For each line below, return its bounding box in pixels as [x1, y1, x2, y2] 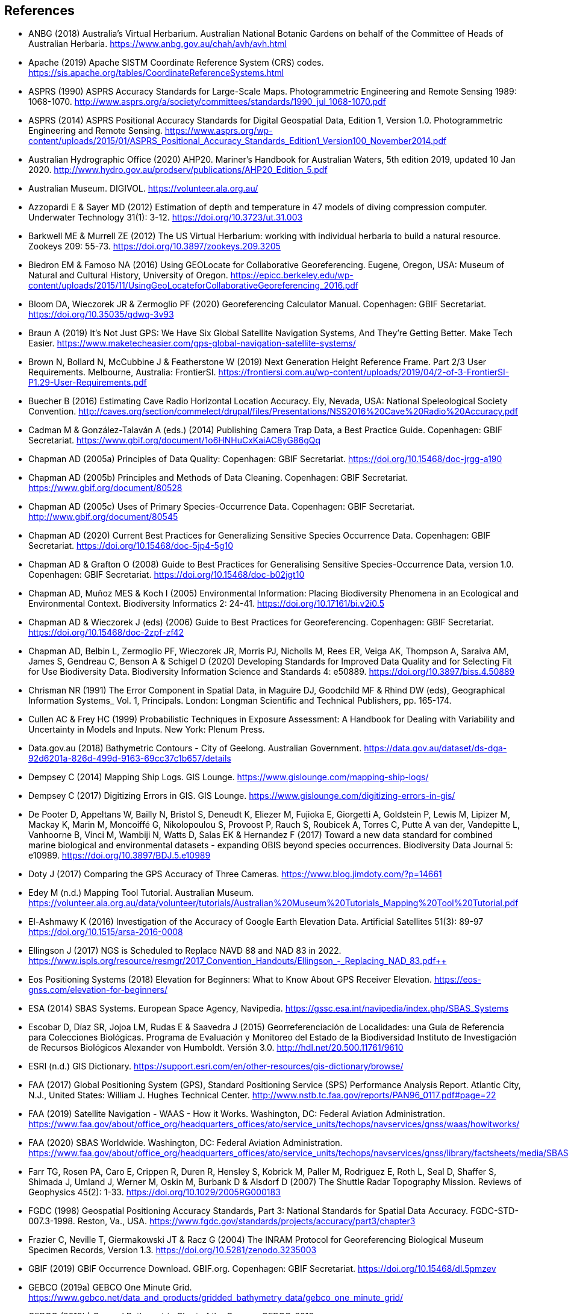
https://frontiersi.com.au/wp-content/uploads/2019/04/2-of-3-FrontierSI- [218, 367, 510, 378]
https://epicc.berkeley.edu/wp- [230, 270, 354, 281]
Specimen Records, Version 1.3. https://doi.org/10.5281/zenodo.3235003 [28, 1245, 317, 1256]
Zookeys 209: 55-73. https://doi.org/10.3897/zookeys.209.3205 [28, 241, 281, 252]
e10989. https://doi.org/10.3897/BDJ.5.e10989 [28, 850, 211, 861]
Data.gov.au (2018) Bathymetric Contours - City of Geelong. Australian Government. [28, 743, 362, 754]
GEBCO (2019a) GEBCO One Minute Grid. [28, 1282, 192, 1293]
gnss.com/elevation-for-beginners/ [28, 984, 167, 995]
